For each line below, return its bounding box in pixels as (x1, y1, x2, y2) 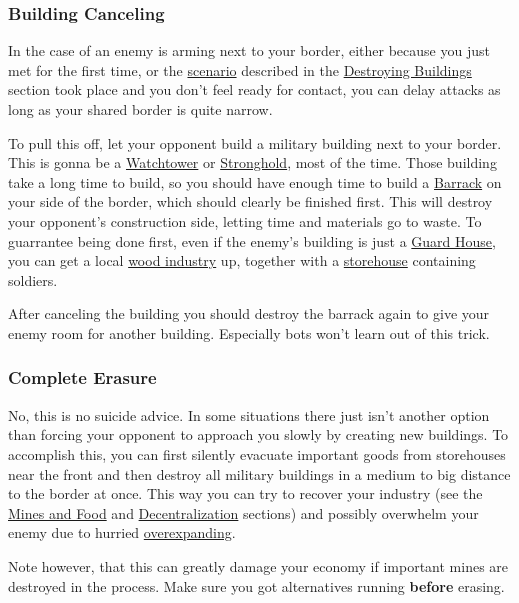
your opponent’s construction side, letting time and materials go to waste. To (8, 210, 482, 231)
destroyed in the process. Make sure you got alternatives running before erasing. (8, 575, 505, 596)
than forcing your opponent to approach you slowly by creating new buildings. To (8, 424, 509, 445)
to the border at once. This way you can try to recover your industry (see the (8, 483, 483, 504)
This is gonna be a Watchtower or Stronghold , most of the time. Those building (8, 152, 497, 173)
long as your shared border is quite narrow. (8, 99, 273, 119)
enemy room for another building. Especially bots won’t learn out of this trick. (8, 322, 490, 343)
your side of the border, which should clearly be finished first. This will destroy (8, 191, 493, 212)
